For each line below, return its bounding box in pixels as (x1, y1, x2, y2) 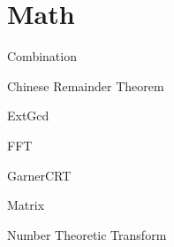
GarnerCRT (7, 166, 72, 184)
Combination (7, 47, 77, 66)
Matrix (7, 196, 45, 214)
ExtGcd (7, 106, 49, 125)
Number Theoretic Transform (7, 225, 167, 243)
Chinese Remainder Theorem (7, 76, 164, 95)
